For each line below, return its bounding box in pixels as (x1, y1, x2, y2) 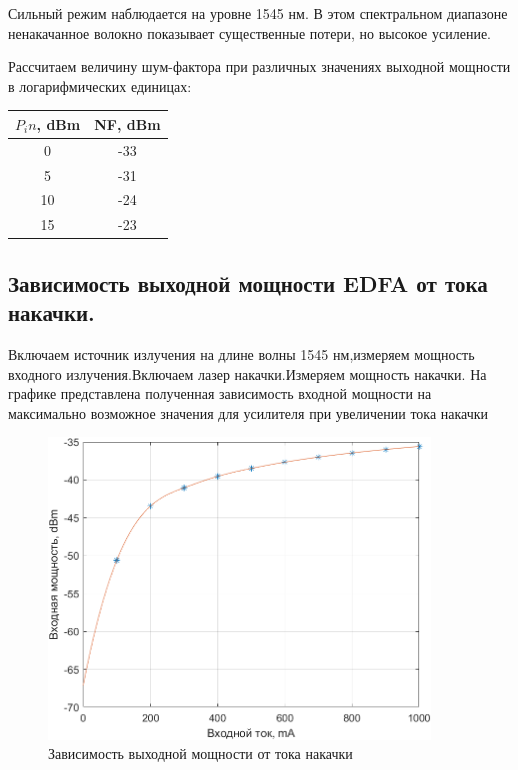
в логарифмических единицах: (8, 75, 192, 96)
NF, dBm (94, 113, 161, 134)
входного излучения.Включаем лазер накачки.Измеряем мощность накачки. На (8, 363, 487, 384)
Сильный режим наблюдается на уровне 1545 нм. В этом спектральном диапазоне (8, 3, 508, 23)
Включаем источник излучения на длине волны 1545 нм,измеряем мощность (8, 343, 475, 364)
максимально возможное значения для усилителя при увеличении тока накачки (8, 402, 489, 423)
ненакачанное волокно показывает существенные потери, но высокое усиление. (8, 22, 491, 43)
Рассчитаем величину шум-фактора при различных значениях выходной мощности (8, 56, 511, 77)
